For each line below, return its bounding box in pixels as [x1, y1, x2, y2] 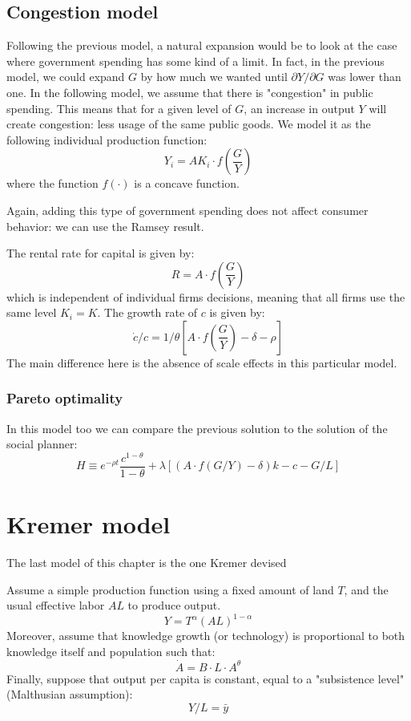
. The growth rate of [97, 304, 198, 321]
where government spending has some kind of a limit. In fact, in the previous [6, 52, 385, 69]
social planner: [6, 435, 78, 452]
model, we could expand [6, 68, 125, 85]
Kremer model [6, 508, 171, 541]
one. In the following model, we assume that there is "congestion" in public [6, 83, 373, 100]
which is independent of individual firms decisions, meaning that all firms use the [6, 288, 405, 305]
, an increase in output [244, 99, 355, 116]
